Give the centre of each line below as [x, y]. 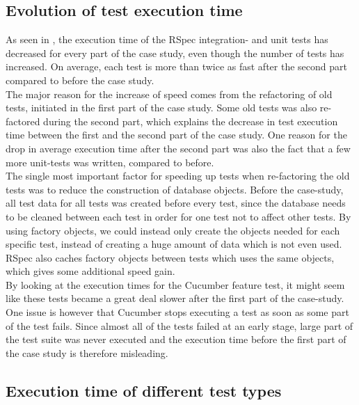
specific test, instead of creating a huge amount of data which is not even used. [174, 244]
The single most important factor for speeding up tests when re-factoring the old [178, 176]
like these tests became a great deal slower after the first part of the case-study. [175, 298]
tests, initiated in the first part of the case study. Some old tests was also [161, 108]
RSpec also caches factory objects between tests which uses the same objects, [170, 257]
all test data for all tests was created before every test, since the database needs [176, 203]
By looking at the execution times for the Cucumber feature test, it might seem [175, 284]
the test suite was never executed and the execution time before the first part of [176, 339]
